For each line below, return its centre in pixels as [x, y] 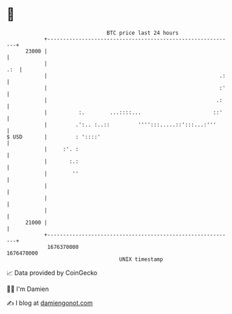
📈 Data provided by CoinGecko [52, 273]
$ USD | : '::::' [53, 137]
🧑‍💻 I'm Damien [28, 289]
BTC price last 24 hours [143, 33]
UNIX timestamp [141, 259]
